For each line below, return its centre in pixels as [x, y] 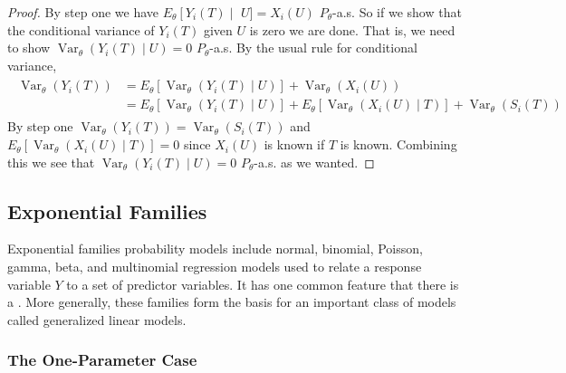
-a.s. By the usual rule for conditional [313, 48]
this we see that [51, 162]
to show [29, 48]
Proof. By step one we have [83, 12]
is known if [294, 144]
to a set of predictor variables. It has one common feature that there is [263, 284]
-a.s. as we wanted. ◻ [314, 162]
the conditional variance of [81, 29]
